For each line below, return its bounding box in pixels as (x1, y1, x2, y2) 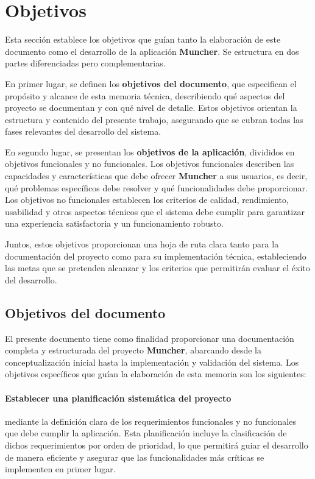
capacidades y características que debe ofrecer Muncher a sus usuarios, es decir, (5, 169, 308, 182)
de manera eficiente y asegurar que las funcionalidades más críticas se (5, 450, 264, 463)
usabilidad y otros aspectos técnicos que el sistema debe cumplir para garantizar (5, 205, 305, 218)
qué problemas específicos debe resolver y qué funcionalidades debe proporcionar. (5, 181, 308, 194)
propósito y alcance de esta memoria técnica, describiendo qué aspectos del (5, 89, 285, 102)
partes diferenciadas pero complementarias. (5, 57, 166, 69)
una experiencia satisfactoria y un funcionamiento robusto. (5, 217, 224, 230)
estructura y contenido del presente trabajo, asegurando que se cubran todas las (5, 113, 303, 126)
